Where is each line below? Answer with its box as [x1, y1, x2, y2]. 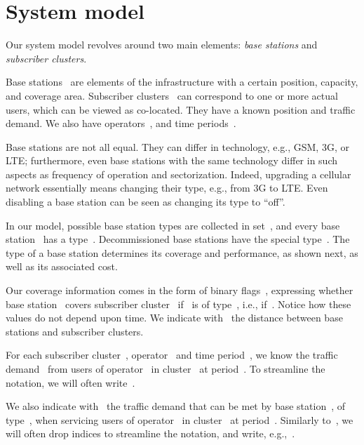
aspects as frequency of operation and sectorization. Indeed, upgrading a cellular [6, 166, 351, 181]
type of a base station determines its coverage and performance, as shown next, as [6, 245, 358, 260]
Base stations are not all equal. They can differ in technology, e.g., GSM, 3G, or [6, 139, 349, 154]
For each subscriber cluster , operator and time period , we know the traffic [6, 347, 338, 362]
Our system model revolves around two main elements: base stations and [6, 37, 318, 52]
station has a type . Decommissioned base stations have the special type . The [6, 232, 350, 246]
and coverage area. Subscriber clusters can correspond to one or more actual [6, 88, 338, 102]
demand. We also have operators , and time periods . [6, 116, 236, 131]
